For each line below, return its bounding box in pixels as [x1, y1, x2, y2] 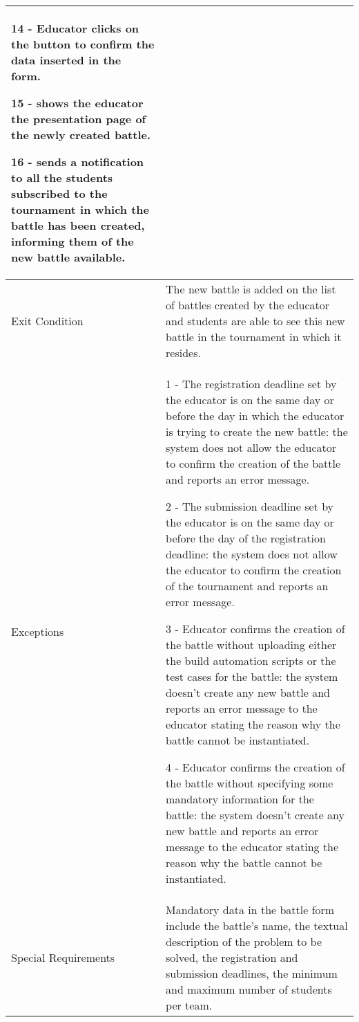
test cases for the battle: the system [166, 668, 338, 684]
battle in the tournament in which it [166, 329, 342, 345]
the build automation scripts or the [166, 653, 336, 668]
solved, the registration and [166, 949, 298, 965]
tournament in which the [11, 201, 149, 217]
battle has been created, [11, 217, 145, 233]
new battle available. [11, 249, 126, 265]
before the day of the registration [166, 530, 326, 546]
